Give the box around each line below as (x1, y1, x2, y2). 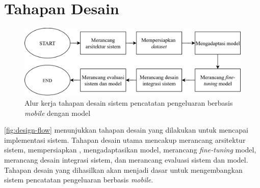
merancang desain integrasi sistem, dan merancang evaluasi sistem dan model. (4, 154, 248, 165)
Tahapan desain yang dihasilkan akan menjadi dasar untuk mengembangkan (4, 164, 243, 175)
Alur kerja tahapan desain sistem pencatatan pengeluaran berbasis (24, 98, 233, 108)
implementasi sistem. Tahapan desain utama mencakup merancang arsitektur (4, 134, 246, 145)
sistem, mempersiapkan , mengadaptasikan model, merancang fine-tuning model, (4, 144, 256, 155)
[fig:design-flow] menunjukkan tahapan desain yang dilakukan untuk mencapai (4, 124, 248, 135)
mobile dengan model (24, 107, 91, 118)
